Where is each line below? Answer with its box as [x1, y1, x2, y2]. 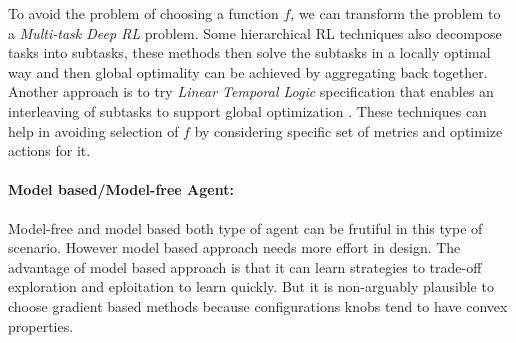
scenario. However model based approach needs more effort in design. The [8, 237, 461, 258]
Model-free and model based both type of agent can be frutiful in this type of [8, 217, 483, 238]
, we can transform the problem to [290, 3, 501, 23]
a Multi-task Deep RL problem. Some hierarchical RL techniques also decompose [8, 22, 502, 43]
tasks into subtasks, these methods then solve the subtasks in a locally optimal [8, 42, 491, 63]
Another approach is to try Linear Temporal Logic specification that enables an [8, 81, 494, 102]
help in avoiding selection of [8, 120, 179, 141]
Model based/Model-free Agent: [8, 179, 234, 200]
